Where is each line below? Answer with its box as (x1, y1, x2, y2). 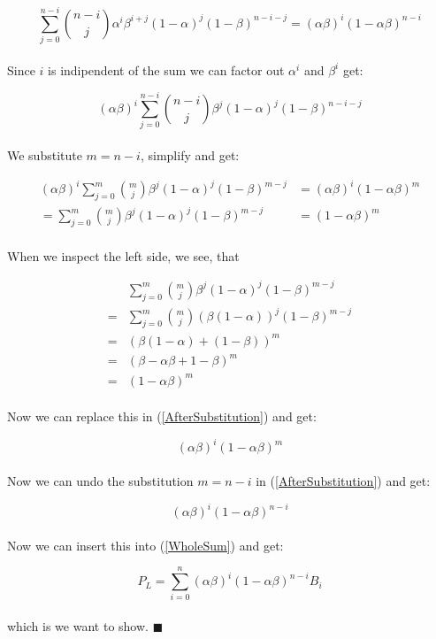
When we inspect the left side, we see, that (7, 246, 240, 265)
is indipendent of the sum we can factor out (48, 60, 285, 79)
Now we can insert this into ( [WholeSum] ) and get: (7, 535, 284, 554)
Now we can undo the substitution (7, 472, 194, 489)
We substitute (7, 146, 82, 165)
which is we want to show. (7, 617, 149, 635)
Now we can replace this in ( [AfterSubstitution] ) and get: (7, 407, 317, 426)
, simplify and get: (140, 146, 240, 165)
